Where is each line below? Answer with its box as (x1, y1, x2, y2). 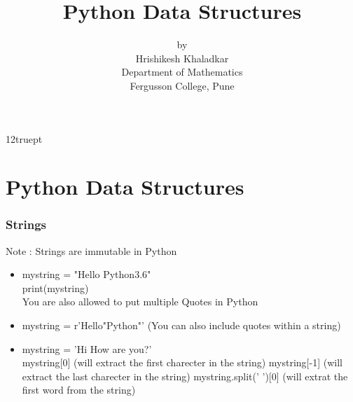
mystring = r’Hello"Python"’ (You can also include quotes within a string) (22, 318, 341, 333)
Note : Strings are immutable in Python (6, 243, 177, 258)
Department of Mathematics (121, 64, 243, 79)
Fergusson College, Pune (130, 78, 235, 92)
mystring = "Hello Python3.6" (22, 267, 151, 282)
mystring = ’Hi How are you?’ (22, 341, 152, 356)
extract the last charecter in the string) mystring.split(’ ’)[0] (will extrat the (22, 368, 348, 383)
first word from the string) (22, 382, 136, 397)
